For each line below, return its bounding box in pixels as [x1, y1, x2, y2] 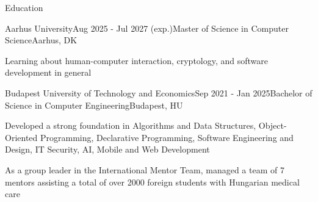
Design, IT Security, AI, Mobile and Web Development [5, 143, 210, 156]
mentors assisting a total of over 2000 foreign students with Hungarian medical [5, 175, 300, 188]
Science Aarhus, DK [5, 34, 78, 46]
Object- [258, 119, 287, 132]
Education [5, 1, 43, 13]
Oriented [5, 131, 38, 143]
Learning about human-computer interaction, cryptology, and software [5, 54, 269, 67]
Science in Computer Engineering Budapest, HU [5, 98, 183, 111]
